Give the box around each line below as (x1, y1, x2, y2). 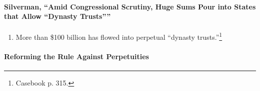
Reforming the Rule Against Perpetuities (4, 51, 149, 62)
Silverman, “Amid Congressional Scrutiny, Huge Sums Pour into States (4, 1, 256, 11)
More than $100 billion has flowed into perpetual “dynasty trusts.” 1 (15, 30, 222, 42)
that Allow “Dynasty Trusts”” (4, 11, 111, 21)
